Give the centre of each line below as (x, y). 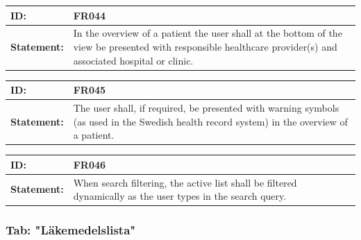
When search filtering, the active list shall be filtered (185, 182)
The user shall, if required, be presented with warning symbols (206, 107)
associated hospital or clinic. (133, 60)
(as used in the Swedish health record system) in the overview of (210, 121)
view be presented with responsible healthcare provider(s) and (205, 46)
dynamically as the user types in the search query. (180, 196)
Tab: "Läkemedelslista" (71, 230)
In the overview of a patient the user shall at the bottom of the (208, 33)
